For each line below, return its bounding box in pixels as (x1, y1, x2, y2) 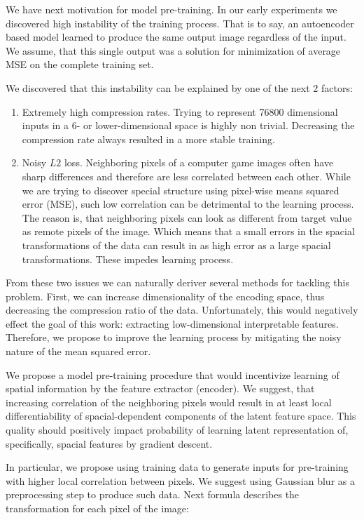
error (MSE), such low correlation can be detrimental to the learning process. (22, 196, 354, 211)
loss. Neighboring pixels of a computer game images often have (64, 155, 334, 170)
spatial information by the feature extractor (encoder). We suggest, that (6, 381, 315, 396)
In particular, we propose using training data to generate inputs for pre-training (6, 460, 349, 474)
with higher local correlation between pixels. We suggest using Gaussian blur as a (6, 473, 355, 488)
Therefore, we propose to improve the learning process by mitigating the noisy (6, 330, 342, 345)
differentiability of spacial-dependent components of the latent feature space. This (6, 408, 356, 423)
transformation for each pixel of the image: (6, 501, 189, 515)
